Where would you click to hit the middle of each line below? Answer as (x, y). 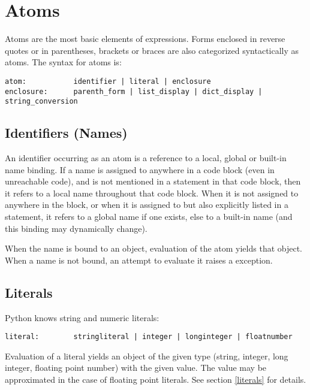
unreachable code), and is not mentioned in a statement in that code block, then (153, 181)
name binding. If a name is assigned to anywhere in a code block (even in (140, 169)
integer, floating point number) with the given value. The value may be (136, 368)
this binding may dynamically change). (76, 228)
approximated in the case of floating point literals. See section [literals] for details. (156, 380)
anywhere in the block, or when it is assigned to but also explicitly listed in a (147, 205)
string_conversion (41, 102)
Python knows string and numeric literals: (82, 317)
